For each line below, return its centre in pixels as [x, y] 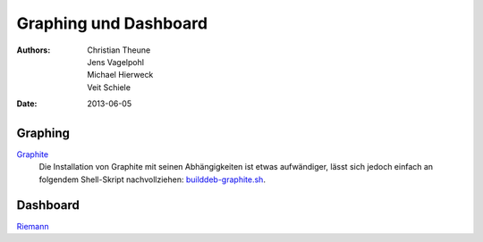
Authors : [34, 50]
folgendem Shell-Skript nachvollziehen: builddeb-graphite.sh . [152, 179]
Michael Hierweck [120, 75]
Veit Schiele [109, 87]
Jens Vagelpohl [116, 62]
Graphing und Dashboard [112, 23]
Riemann [33, 226]
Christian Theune [119, 50]
